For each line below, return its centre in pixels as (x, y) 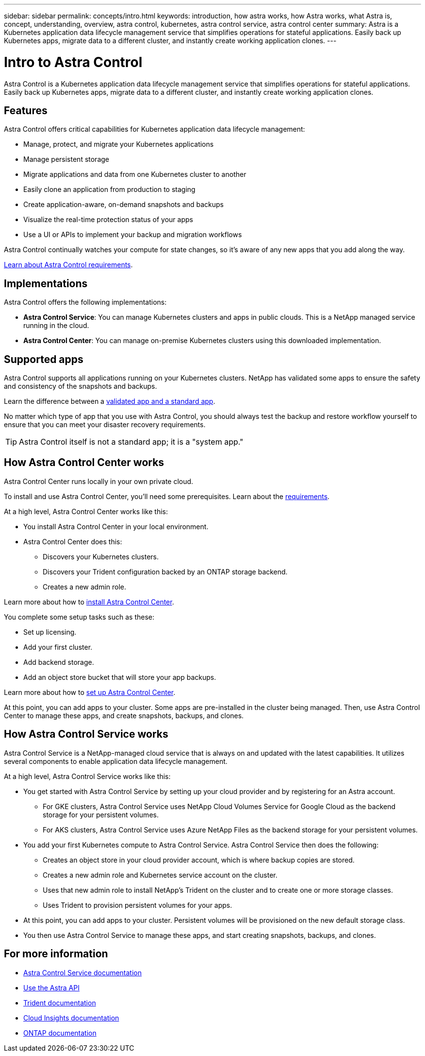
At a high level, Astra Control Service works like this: (87, 776)
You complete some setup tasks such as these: (79, 617)
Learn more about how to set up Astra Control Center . (90, 692)
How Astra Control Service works (86, 734)
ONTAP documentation (60, 1033)
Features (26, 110)
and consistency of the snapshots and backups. (81, 386)
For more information (56, 954)
